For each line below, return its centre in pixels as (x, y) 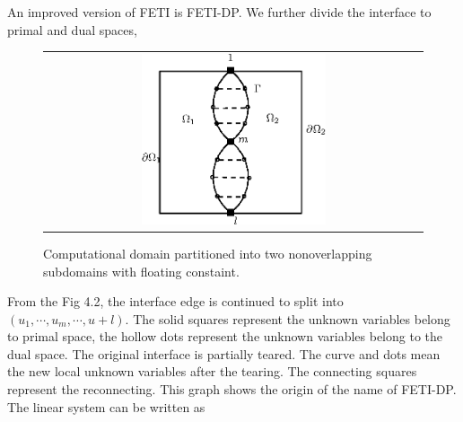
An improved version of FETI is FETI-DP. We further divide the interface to (219, 12)
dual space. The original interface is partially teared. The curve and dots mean (224, 353)
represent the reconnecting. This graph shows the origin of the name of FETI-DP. (232, 389)
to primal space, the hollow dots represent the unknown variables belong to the (225, 336)
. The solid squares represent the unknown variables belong (288, 318)
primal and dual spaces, (72, 29)
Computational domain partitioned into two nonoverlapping (208, 253)
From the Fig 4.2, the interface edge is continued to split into (175, 301)
